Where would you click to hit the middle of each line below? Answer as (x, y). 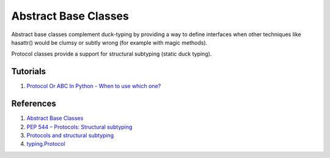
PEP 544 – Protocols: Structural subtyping (79, 127)
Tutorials (28, 71)
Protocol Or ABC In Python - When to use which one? (94, 86)
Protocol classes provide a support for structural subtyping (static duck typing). (112, 54)
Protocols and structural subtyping (70, 135)
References (34, 104)
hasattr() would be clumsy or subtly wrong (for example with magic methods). (109, 42)
